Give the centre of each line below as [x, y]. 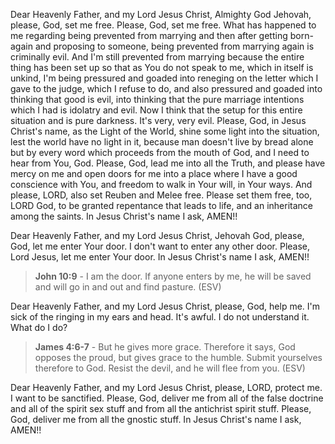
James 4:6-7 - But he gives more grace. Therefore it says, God [165, 347]
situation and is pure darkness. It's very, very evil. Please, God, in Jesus [158, 120]
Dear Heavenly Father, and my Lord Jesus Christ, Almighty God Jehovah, [161, 14]
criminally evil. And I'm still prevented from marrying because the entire [157, 57]
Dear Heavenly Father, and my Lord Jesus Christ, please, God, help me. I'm [165, 306]
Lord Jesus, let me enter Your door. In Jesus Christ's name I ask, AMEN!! [160, 257]
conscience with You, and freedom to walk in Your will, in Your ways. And [161, 184]
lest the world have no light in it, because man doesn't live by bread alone [162, 142]
